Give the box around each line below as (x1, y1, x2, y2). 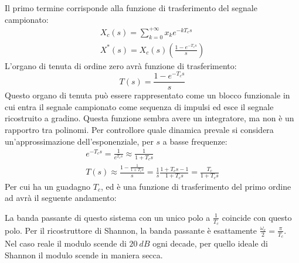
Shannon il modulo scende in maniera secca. (5, 248, 163, 261)
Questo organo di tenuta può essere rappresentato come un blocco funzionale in (5, 89, 290, 101)
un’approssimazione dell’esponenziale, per (5, 135, 154, 147)
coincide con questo (222, 211, 292, 223)
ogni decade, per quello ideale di (152, 237, 269, 250)
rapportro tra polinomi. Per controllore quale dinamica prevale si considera (5, 124, 274, 136)
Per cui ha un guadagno (5, 180, 91, 192)
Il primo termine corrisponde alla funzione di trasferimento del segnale (5, 2, 257, 13)
